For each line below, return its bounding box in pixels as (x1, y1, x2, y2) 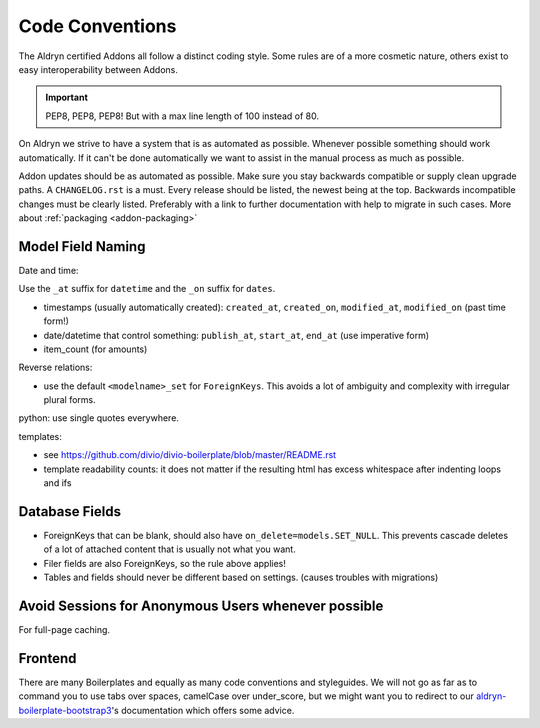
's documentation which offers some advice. (111, 704, 295, 716)
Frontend (18, 650, 77, 667)
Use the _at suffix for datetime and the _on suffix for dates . (18, 283, 276, 295)
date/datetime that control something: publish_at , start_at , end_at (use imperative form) (43, 329, 430, 341)
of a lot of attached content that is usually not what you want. (43, 543, 297, 555)
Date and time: (18, 264, 79, 276)
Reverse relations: (18, 361, 93, 374)
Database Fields (18, 503, 122, 520)
